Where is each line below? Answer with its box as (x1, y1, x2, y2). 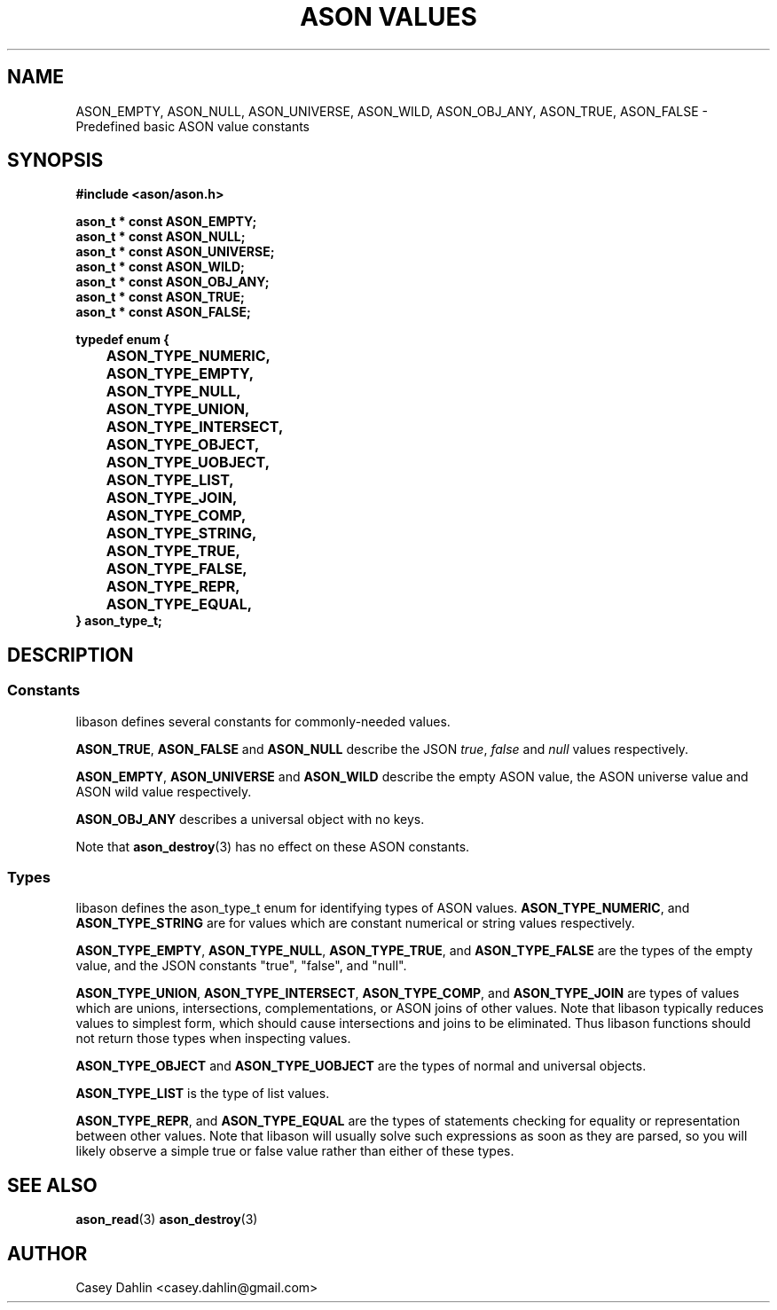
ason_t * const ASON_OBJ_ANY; (75, 274, 270, 290)
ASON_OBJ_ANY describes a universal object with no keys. (75, 811, 425, 827)
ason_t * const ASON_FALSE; (75, 304, 251, 320)
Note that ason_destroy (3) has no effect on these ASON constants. (75, 838, 470, 854)
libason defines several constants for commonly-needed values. (75, 713, 451, 729)
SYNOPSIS (7, 149, 104, 172)
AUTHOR (7, 1242, 88, 1265)
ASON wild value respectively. (75, 783, 252, 799)
